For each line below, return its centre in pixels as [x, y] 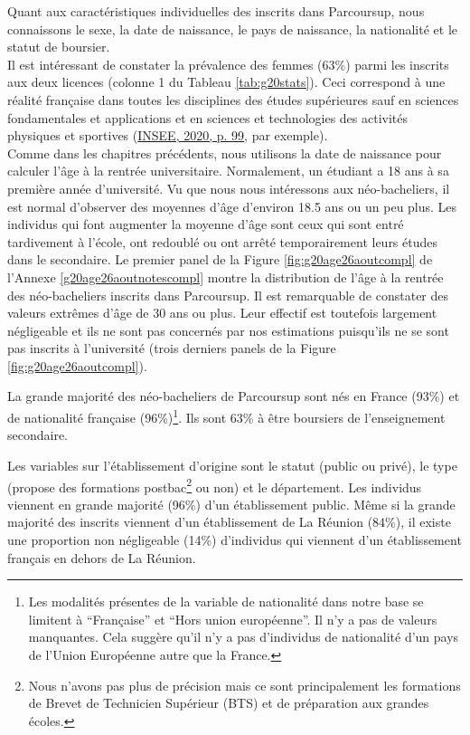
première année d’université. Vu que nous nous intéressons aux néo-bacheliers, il [229, 188]
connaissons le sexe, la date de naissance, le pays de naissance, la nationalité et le [233, 29]
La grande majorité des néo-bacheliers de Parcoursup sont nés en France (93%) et [234, 396]
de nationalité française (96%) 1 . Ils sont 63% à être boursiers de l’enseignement [226, 416]
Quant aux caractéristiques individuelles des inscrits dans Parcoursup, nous [216, 11]
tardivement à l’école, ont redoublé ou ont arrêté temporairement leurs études [223, 241]
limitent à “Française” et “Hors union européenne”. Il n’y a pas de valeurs [233, 619]
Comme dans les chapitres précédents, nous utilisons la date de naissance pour [225, 153]
